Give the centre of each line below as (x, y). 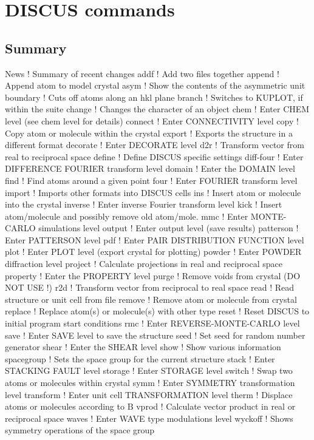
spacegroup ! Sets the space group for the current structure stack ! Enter (140, 358)
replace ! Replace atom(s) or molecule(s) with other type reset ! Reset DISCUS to (157, 311)
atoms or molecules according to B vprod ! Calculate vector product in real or (150, 406)
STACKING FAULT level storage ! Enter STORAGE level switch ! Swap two (149, 371)
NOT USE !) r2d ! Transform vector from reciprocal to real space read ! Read (150, 287)
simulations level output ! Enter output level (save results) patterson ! (169, 228)
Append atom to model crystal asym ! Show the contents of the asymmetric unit (155, 85)
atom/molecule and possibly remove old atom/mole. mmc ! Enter (127, 216)
